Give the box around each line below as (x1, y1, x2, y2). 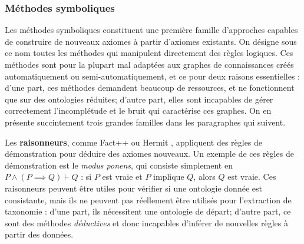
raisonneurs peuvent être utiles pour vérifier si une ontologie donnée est (5, 182, 262, 194)
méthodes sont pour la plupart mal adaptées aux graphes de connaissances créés (5, 58, 294, 70)
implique (153, 170, 184, 183)
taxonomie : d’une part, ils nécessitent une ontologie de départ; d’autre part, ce (5, 205, 291, 217)
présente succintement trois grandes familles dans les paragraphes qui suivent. (5, 116, 286, 128)
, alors (193, 170, 216, 183)
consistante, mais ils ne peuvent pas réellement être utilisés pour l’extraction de (5, 193, 292, 206)
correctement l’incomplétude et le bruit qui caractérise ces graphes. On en (5, 104, 272, 117)
